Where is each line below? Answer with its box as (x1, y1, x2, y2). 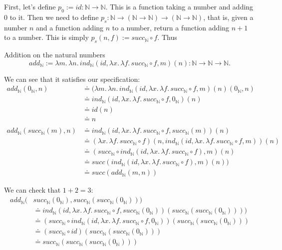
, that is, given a (203, 11, 254, 22)
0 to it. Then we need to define (4, 11, 99, 22)
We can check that (4, 185, 61, 195)
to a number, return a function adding (112, 22, 230, 32)
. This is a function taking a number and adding (105, 1, 254, 11)
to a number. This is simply (4, 32, 89, 42)
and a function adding (36, 22, 104, 32)
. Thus (157, 32, 177, 42)
